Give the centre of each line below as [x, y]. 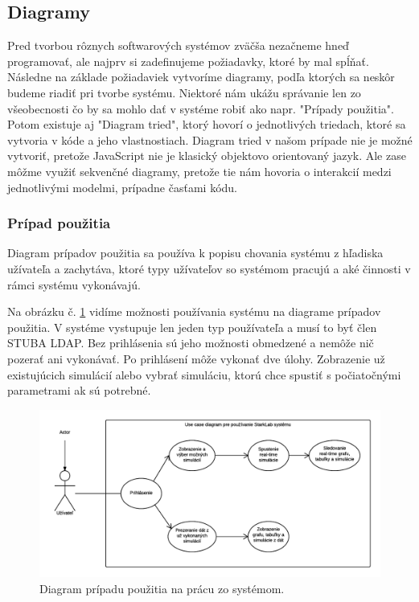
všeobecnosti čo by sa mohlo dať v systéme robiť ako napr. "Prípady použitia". [201, 108]
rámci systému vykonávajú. [74, 284]
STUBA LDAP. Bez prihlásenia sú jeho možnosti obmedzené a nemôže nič [191, 343]
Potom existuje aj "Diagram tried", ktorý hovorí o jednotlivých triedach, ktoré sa [207, 124]
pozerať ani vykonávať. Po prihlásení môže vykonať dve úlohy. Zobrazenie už [196, 358]
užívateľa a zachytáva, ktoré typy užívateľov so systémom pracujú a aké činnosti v [209, 268]
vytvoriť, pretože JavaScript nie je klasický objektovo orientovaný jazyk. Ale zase [207, 156]
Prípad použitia [59, 223]
